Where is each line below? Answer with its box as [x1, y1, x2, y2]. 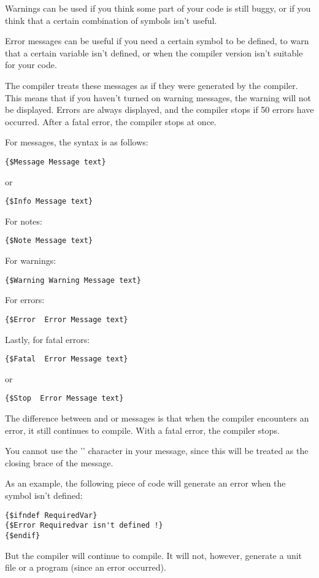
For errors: [5, 293, 45, 306]
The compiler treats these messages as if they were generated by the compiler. [5, 79, 298, 91]
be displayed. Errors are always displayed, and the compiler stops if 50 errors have [5, 103, 314, 116]
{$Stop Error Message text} [5, 394, 124, 403]
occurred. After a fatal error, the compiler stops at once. [5, 115, 217, 128]
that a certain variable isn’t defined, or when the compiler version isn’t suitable [5, 46, 303, 59]
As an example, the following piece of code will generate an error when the [5, 477, 286, 490]
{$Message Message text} [5, 157, 106, 166]
